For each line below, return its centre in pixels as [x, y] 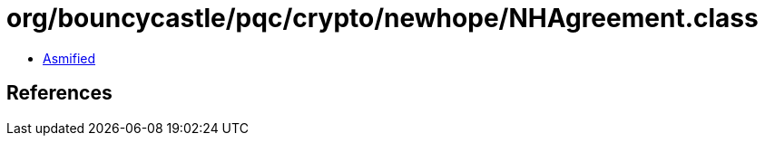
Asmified [69, 58]
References [59, 93]
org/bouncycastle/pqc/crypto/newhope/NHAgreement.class [382, 18]
